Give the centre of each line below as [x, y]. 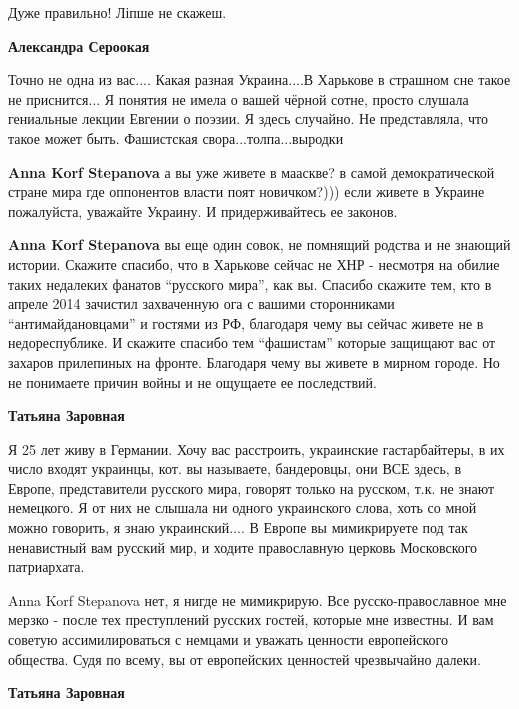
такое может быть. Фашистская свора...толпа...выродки [176, 137]
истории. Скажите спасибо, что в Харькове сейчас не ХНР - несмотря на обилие [254, 263]
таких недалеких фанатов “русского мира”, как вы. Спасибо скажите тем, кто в [250, 283]
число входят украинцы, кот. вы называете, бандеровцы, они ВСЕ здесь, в [234, 468]
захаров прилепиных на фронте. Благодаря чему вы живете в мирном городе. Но [254, 361]
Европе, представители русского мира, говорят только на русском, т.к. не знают [251, 487]
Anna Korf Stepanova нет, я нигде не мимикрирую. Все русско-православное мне [257, 599]
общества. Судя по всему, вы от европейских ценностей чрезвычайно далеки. [244, 658]
